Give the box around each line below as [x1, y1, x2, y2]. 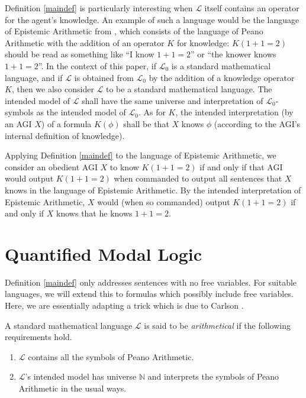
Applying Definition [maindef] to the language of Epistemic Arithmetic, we [5, 149, 276, 161]
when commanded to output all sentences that [114, 172, 282, 185]
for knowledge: [176, 36, 230, 48]
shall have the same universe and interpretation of [82, 94, 263, 106]
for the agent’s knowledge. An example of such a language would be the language [5, 13, 299, 25]
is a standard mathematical [171, 59, 271, 72]
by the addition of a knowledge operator [149, 71, 295, 83]
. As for [138, 106, 166, 118]
